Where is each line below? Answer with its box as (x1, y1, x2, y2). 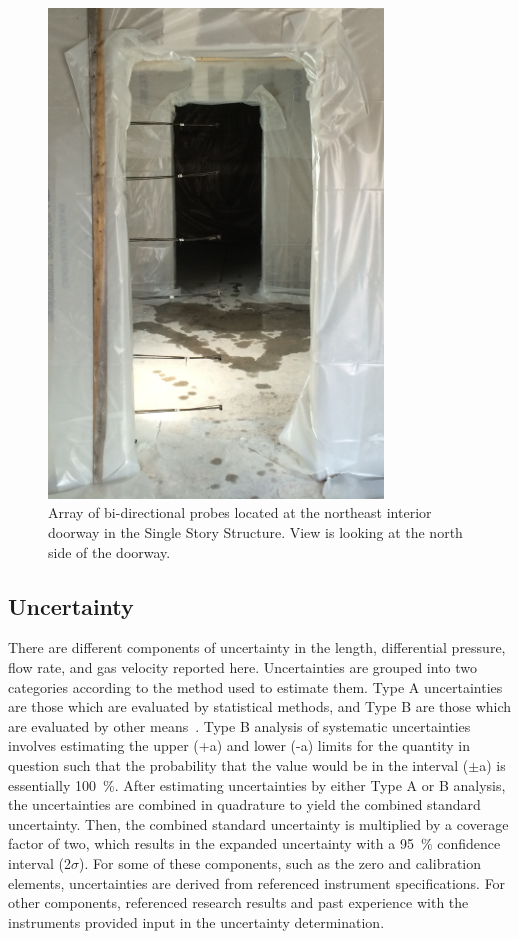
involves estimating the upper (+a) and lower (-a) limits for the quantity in (8, 735, 470, 756)
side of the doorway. (48, 541, 171, 562)
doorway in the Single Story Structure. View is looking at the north (48, 522, 463, 542)
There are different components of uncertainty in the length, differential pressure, (8, 637, 506, 658)
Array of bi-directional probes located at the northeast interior (48, 502, 432, 523)
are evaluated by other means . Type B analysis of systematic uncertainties (8, 715, 471, 736)
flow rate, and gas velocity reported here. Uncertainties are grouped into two (8, 656, 478, 677)
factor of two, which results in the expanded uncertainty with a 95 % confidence (8, 833, 501, 854)
